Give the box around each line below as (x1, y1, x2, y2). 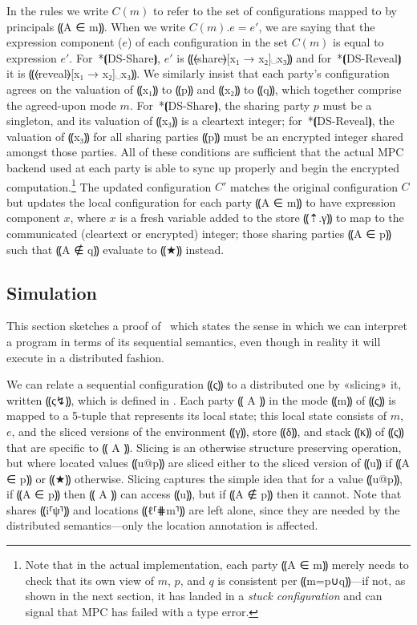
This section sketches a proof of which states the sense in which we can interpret (6, 317, 407, 334)
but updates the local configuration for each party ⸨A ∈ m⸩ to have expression (6, 193, 396, 210)
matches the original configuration (229, 178, 398, 195)
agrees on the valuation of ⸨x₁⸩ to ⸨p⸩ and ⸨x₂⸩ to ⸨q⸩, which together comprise (6, 80, 402, 97)
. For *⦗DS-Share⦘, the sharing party (129, 96, 310, 113)
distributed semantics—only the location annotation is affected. (6, 517, 318, 534)
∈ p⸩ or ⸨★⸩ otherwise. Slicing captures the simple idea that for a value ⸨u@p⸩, (6, 470, 403, 486)
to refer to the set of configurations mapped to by (153, 2, 398, 18)
